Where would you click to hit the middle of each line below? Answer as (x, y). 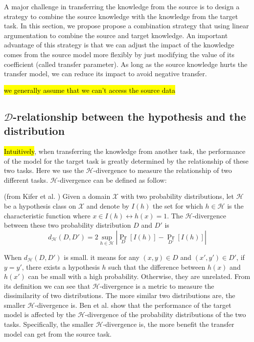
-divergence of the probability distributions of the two (165, 314)
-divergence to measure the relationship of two (162, 170)
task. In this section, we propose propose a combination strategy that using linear (127, 26)
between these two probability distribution (68, 225)
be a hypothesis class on (40, 205)
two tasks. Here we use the (44, 170)
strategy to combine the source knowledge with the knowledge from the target (121, 16)
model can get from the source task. (58, 333)
